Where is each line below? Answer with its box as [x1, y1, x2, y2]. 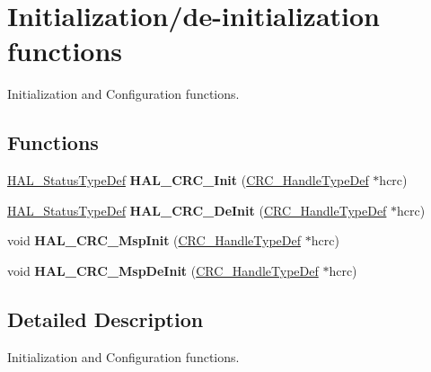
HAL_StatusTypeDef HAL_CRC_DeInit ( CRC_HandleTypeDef [7, 200, 387, 219]
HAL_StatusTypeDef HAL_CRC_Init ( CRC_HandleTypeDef [7, 171, 369, 190]
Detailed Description [7, 305, 204, 332]
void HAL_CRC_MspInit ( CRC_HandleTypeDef [7, 231, 302, 250]
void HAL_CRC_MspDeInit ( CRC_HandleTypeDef [7, 261, 319, 279]
